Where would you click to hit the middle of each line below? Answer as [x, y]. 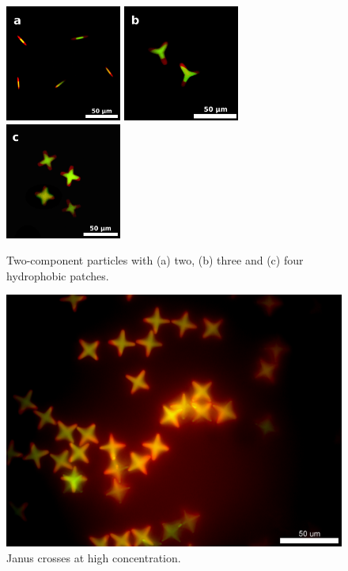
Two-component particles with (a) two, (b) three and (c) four [155, 260]
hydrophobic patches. [58, 275]
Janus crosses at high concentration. [94, 557]
